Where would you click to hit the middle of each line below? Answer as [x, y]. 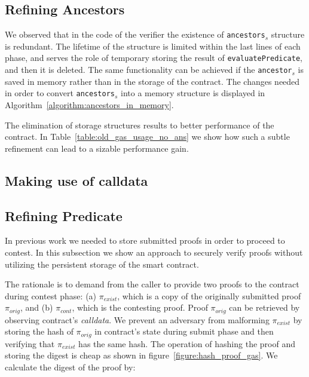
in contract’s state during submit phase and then [184, 331]
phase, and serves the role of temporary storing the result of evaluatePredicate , [154, 58]
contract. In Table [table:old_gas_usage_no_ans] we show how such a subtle [147, 137]
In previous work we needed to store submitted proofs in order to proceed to [145, 240]
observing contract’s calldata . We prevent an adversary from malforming [137, 319]
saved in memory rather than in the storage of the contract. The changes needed [152, 81]
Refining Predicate [64, 215]
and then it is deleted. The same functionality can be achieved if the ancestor [149, 70]
